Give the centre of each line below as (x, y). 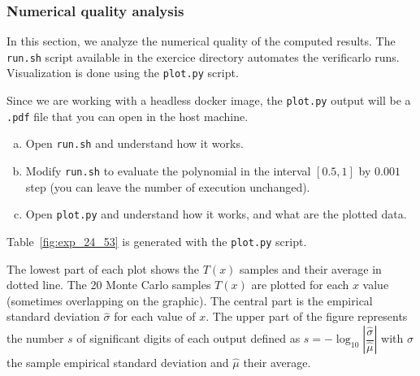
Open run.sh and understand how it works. (134, 143)
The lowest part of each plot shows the (103, 268)
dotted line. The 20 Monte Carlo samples (109, 285)
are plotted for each (300, 285)
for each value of (155, 316)
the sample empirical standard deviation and (118, 363)
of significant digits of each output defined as (188, 338)
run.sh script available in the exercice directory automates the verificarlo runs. (203, 56)
